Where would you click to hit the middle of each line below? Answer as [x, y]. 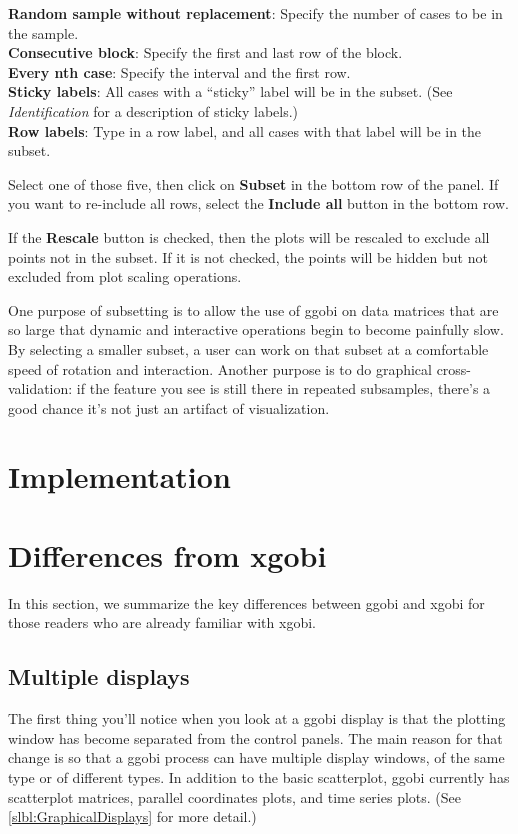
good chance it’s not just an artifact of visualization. [169, 407]
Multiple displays [99, 676]
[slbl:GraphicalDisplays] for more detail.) [132, 816]
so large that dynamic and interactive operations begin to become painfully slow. [256, 329]
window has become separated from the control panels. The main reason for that [255, 737]
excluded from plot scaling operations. [125, 276]
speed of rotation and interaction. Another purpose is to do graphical [220, 368]
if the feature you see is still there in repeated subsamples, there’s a [283, 388]
